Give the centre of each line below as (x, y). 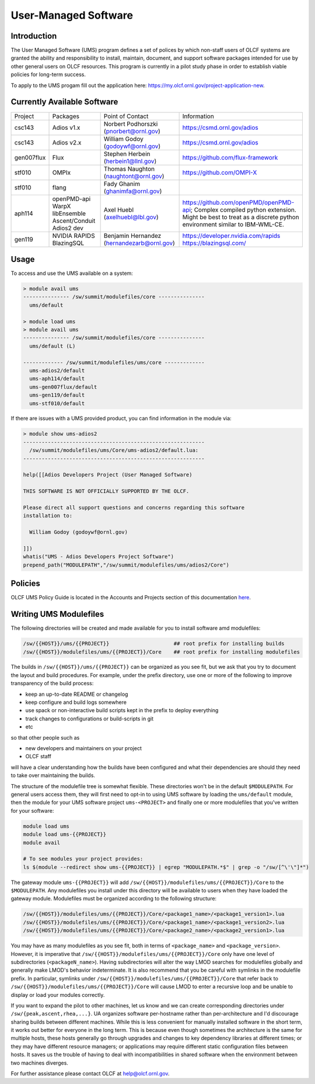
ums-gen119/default (57, 395)
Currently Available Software (64, 102)
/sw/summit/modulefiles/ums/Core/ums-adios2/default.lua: (114, 450)
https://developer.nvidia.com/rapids (231, 236)
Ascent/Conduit (74, 220)
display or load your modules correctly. (58, 995)
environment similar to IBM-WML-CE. (233, 224)
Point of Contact (126, 116)
